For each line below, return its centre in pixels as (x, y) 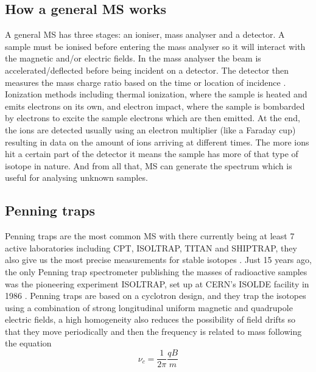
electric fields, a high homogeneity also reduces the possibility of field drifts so (150, 319)
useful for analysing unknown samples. (76, 177)
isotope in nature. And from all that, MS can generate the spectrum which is (149, 165)
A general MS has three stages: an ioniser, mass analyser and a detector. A (145, 34)
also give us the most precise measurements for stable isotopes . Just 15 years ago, (158, 260)
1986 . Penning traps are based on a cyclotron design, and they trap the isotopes (156, 296)
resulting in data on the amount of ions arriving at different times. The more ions (157, 142)
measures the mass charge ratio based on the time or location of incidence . (146, 82)
